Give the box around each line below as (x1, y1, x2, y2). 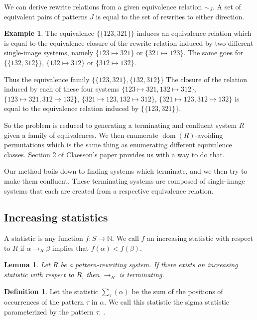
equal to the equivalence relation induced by (4, 103, 139, 113)
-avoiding (195, 129, 223, 140)
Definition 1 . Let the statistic (4, 286, 99, 296)
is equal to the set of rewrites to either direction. (96, 11, 245, 21)
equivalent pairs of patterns (4, 11, 88, 21)
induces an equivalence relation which (136, 28, 252, 38)
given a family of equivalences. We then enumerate (4, 129, 158, 140)
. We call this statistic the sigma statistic (104, 297, 230, 307)
